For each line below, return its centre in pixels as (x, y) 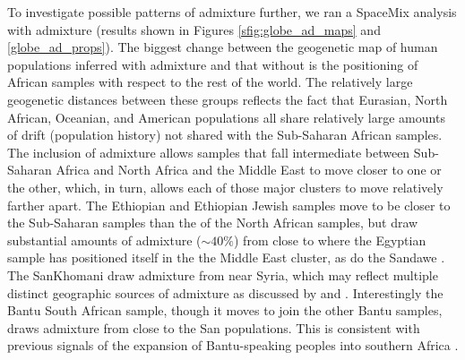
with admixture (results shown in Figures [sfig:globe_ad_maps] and (194, 29)
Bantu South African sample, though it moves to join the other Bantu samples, (225, 310)
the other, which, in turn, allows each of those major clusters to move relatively (225, 187)
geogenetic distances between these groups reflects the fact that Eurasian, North (228, 99)
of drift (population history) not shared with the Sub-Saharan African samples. (225, 135)
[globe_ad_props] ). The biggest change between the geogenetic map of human (223, 47)
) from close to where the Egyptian (330, 240)
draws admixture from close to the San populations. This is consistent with (214, 327)
